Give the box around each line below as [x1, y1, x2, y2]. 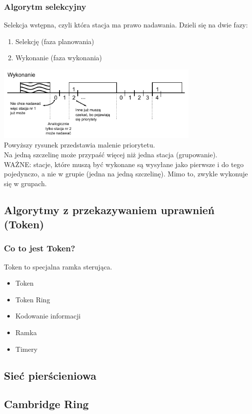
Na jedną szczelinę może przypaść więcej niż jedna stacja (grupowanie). [4, 149, 217, 159]
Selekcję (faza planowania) [15, 36, 94, 46]
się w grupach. [4, 178, 47, 188]
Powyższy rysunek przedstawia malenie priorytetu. [4, 140, 155, 150]
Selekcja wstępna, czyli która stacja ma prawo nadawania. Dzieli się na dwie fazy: [4, 20, 248, 30]
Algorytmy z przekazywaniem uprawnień [4, 202, 215, 217]
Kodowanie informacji [15, 311, 81, 321]
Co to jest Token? [4, 242, 75, 254]
